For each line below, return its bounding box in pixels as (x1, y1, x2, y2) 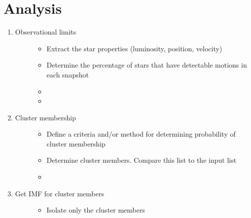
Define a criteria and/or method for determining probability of (46, 129, 236, 139)
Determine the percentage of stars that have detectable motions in (46, 60, 247, 70)
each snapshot (46, 69, 89, 79)
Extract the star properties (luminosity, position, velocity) (46, 43, 222, 53)
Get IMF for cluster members (15, 188, 105, 198)
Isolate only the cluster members (46, 205, 145, 215)
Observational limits (15, 27, 76, 37)
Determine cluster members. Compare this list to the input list (46, 155, 237, 165)
